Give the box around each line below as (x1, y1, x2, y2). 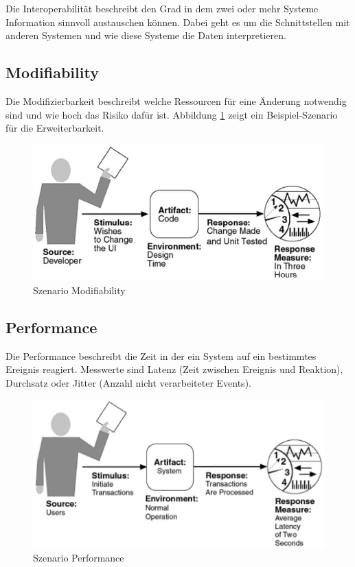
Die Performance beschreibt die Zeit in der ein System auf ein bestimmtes (5, 348, 317, 363)
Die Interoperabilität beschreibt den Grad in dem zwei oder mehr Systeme (5, 1, 319, 15)
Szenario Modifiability (33, 283, 126, 297)
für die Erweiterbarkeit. (5, 121, 104, 135)
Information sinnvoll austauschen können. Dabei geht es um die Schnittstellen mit (5, 14, 350, 29)
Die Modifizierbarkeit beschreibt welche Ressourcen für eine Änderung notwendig (5, 93, 347, 108)
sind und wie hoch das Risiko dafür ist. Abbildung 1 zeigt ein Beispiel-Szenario (5, 107, 338, 121)
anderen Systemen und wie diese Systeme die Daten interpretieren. (5, 28, 286, 43)
